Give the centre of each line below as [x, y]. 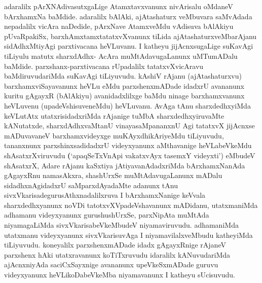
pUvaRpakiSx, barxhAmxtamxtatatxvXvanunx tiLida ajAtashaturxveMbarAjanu [130, 36]
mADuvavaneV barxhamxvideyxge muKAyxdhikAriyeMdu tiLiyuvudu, [114, 135]
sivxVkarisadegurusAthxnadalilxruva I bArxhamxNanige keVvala [105, 195]
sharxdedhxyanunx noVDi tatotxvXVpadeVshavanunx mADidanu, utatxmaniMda [131, 205]
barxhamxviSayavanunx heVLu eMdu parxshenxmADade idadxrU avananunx [124, 85]
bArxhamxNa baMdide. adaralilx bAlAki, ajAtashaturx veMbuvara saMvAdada [128, 16]
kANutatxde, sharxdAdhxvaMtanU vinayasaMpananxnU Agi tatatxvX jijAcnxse [129, 126]
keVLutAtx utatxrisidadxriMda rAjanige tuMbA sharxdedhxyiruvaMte [114, 115]
